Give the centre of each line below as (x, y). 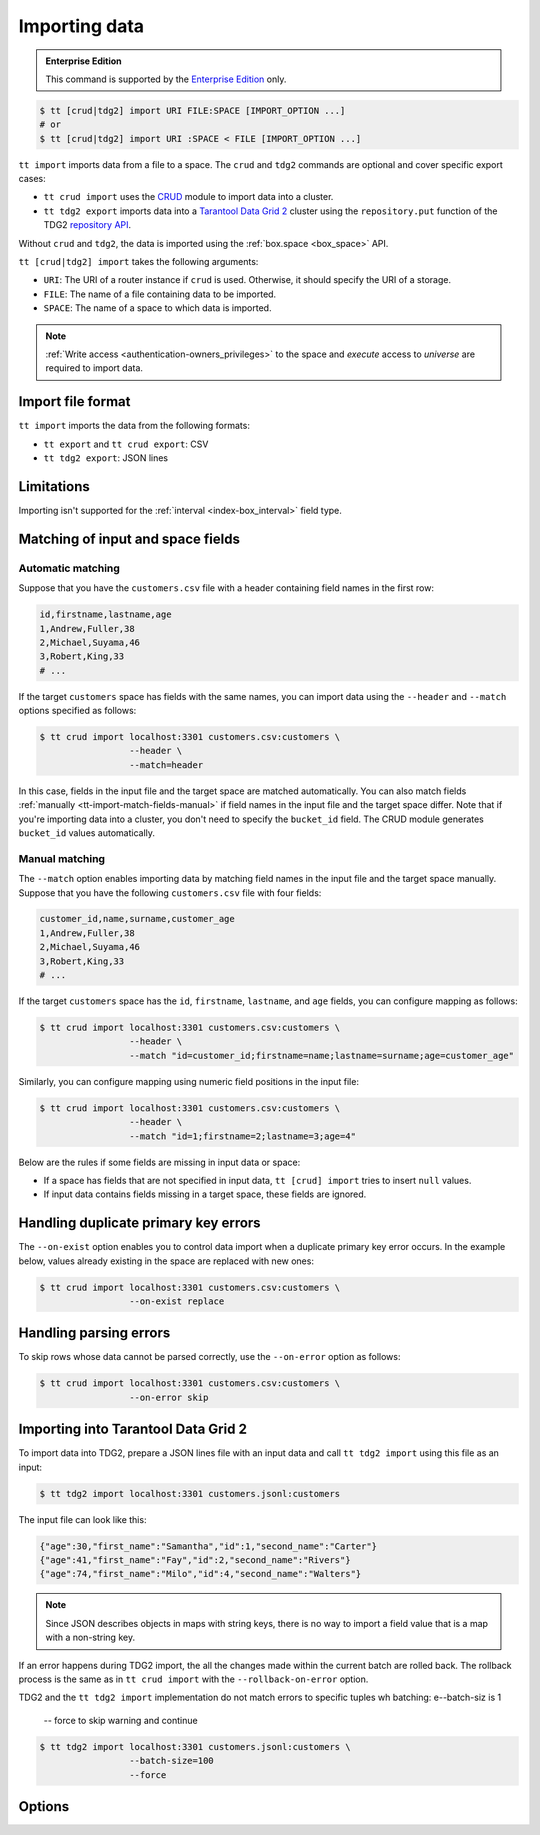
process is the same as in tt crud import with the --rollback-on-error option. (193, 1679)
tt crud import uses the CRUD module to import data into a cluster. (188, 197)
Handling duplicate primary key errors (139, 1223)
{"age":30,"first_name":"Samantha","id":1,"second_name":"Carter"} (208, 1546)
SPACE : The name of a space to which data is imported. (157, 308)
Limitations (54, 486)
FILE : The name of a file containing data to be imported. (160, 294)
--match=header (166, 764)
